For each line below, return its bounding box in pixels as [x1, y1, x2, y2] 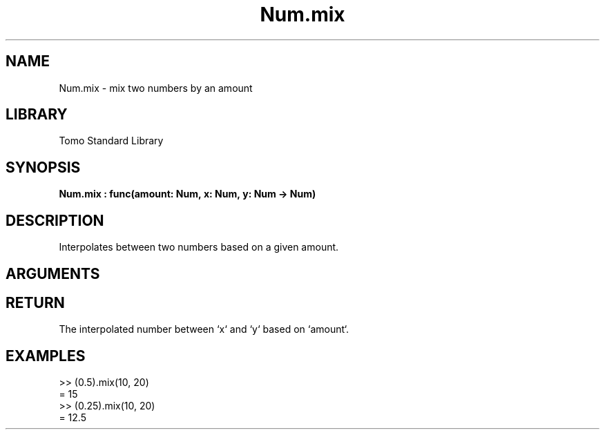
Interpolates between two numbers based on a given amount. [59, 241, 339, 253]
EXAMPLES [6, 347, 86, 365]
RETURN [6, 293, 65, 311]
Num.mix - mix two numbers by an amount [59, 81, 253, 94]
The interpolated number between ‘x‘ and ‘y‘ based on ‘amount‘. [59, 323, 349, 336]
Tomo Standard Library [59, 135, 164, 147]
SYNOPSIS [6, 158, 81, 176]
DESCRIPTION [6, 211, 104, 229]
